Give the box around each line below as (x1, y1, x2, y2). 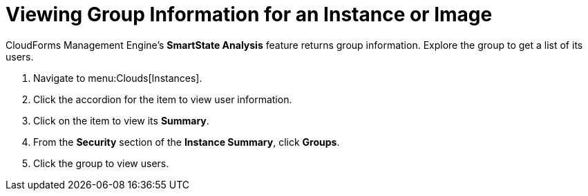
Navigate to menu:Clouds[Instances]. (33, 72, 202, 84)
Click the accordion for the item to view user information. (33, 93, 292, 105)
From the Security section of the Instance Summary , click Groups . (33, 135, 340, 148)
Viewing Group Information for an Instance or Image (6, 3, 493, 26)
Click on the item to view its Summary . (33, 114, 209, 127)
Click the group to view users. (33, 157, 169, 169)
